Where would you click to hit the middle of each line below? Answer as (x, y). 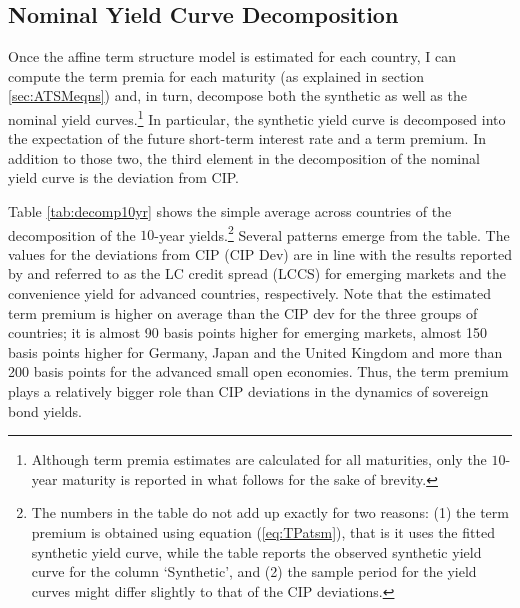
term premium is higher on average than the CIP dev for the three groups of (243, 312)
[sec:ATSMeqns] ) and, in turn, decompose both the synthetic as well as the (237, 95)
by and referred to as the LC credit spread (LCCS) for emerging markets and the (257, 273)
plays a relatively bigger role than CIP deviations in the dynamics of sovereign (248, 391)
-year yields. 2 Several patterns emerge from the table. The (332, 233)
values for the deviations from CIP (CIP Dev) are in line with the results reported (260, 253)
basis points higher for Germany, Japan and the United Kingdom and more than (255, 351)
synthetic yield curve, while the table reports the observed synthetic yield (256, 551)
